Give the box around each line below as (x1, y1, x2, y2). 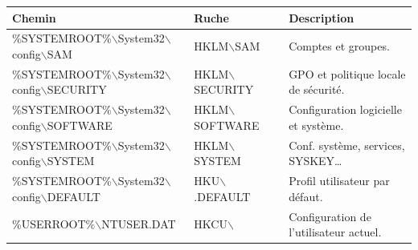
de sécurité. (289, 81, 345, 98)
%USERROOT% (12, 216, 96, 232)
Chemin (12, 9, 56, 26)
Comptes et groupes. (289, 38, 390, 54)
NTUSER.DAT (101, 216, 176, 232)
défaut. (289, 187, 323, 204)
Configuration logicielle (289, 101, 402, 118)
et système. (289, 116, 344, 133)
